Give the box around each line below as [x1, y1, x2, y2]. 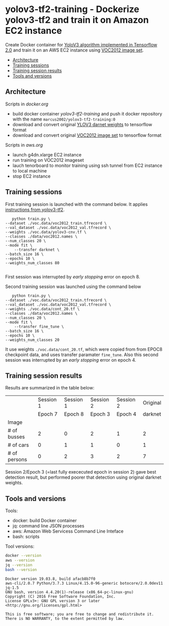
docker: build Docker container [12, 518, 77, 524]
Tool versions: [5, 543, 34, 549]
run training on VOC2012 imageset [12, 157, 84, 163]
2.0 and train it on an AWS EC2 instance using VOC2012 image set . [5, 47, 144, 53]
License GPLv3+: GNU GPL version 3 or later [5, 598, 100, 603]
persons [8, 456, 28, 463]
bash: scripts [12, 534, 40, 540]
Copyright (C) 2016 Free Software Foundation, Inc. [5, 594, 116, 599]
